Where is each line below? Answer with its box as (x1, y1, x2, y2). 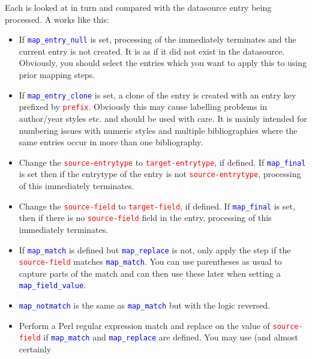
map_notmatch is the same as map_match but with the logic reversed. (19, 299, 271, 312)
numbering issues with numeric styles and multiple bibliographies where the (19, 124, 298, 136)
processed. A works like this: (5, 13, 109, 25)
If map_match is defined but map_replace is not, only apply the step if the (19, 243, 291, 256)
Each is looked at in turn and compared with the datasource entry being (5, 1, 272, 13)
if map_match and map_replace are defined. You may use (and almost (43, 331, 298, 343)
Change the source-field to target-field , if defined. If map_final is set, (19, 199, 295, 212)
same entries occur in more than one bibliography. (19, 136, 203, 148)
